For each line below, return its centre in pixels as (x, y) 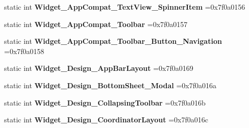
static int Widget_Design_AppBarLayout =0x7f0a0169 (99, 68)
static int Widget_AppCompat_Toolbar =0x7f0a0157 (96, 24)
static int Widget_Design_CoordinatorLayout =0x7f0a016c (106, 120)
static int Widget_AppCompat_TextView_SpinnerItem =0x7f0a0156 (125, 7)
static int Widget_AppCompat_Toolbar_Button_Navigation (113, 41)
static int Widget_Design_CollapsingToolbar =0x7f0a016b (105, 102)
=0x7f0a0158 (24, 51)
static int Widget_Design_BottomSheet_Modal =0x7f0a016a (110, 85)
